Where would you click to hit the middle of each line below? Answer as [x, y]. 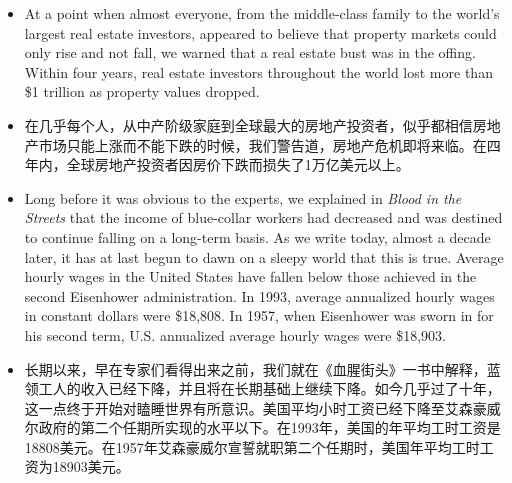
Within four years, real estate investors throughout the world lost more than [258, 71]
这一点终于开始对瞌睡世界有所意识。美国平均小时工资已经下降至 [234, 407]
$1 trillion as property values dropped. [142, 91]
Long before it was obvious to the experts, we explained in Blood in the [243, 197]
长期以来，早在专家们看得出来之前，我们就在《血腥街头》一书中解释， [255, 368]
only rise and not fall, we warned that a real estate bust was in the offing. [250, 52]
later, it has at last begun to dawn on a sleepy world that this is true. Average [264, 256]
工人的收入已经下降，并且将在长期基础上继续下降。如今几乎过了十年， [269, 388]
